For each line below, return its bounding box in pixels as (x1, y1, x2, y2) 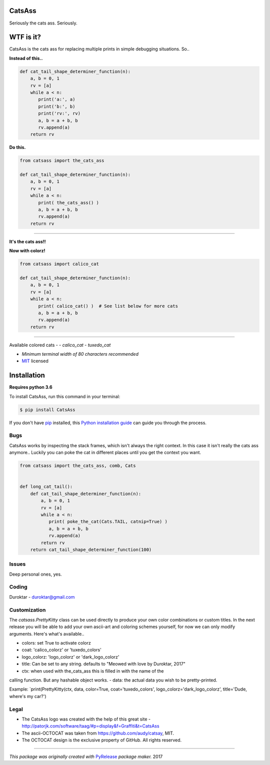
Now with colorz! (9, 248, 45, 254)
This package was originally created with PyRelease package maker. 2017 (9, 754, 163, 760)
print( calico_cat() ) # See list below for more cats (38, 303, 178, 309)
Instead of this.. (9, 55, 43, 61)
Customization (9, 606, 46, 613)
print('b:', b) (38, 103, 75, 109)
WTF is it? (9, 33, 41, 41)
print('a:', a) (38, 96, 75, 102)
